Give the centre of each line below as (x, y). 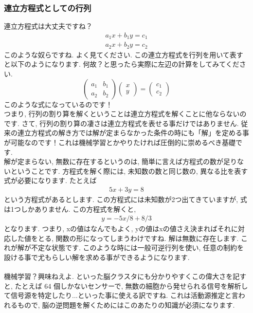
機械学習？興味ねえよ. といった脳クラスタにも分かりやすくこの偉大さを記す (125, 276)
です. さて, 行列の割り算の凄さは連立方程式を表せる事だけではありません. (121, 123)
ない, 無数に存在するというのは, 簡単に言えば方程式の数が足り (137, 161)
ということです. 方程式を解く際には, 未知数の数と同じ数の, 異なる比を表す (129, 171)
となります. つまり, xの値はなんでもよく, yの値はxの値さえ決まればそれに (121, 229)
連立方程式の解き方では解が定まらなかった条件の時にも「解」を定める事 (133, 133)
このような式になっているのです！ (58, 104)
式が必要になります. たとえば (50, 180)
